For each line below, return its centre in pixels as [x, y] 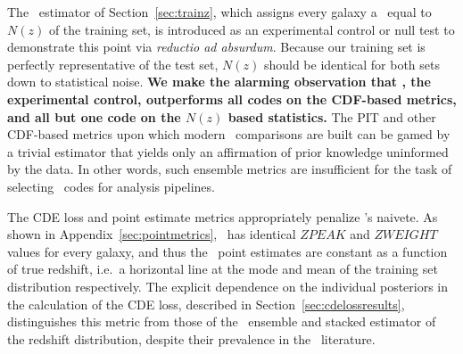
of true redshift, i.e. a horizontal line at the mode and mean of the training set [223, 269]
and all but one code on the [94, 116]
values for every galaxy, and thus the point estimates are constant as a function [227, 251]
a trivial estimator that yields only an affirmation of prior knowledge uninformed [228, 151]
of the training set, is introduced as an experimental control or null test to [252, 29]
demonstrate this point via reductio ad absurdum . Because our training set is [216, 47]
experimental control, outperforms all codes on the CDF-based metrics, [232, 99]
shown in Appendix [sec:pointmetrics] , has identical [152, 234]
